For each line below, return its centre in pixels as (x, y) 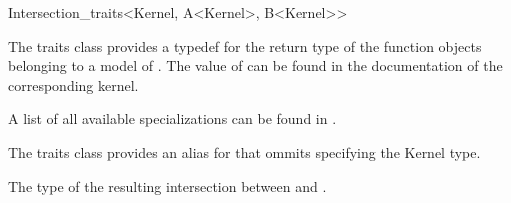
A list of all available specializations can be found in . (172, 118)
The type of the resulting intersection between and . (167, 185)
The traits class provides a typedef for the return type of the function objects (245, 45)
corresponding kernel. (73, 84)
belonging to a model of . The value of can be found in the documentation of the (255, 65)
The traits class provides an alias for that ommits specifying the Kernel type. (244, 151)
